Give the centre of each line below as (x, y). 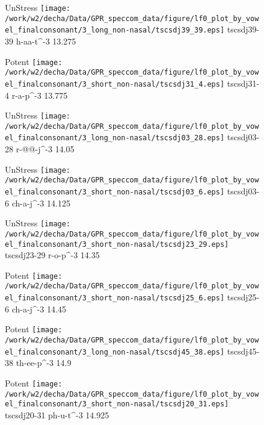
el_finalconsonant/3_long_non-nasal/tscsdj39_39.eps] (115, 30)
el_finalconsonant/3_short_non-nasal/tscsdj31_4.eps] (115, 84)
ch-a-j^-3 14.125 (41, 203)
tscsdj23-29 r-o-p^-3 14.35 (52, 255)
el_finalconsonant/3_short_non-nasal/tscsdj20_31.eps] (117, 404)
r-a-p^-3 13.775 (40, 95)
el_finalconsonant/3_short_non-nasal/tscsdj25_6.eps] (115, 298)
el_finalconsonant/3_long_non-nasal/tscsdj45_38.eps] (115, 352)
